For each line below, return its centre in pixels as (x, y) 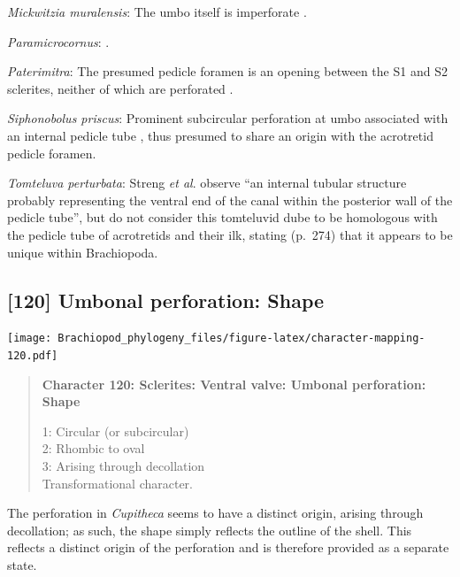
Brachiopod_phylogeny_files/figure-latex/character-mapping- (241, 339)
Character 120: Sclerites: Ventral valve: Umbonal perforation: (234, 384)
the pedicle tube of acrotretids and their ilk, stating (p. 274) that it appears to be (230, 234)
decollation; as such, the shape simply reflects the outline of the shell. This (210, 530)
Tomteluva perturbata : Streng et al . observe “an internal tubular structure (207, 183)
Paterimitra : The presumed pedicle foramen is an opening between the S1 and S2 (227, 71)
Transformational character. (117, 483)
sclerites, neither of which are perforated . (120, 88)
